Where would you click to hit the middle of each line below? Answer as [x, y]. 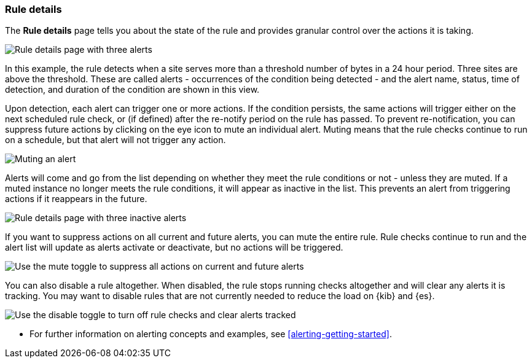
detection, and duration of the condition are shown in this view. [132, 90]
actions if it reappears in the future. [76, 199]
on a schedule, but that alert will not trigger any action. [115, 140]
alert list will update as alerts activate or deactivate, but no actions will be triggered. [174, 248]
